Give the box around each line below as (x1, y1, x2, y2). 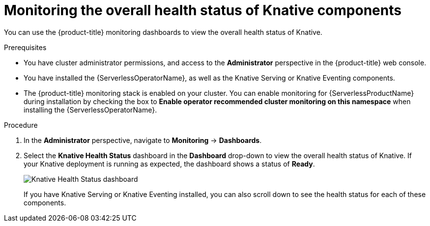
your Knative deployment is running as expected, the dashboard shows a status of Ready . (24, 159, 315, 168)
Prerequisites (4, 43, 47, 52)
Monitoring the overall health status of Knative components (4, 2, 401, 19)
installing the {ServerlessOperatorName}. (24, 105, 157, 114)
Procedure (4, 120, 38, 129)
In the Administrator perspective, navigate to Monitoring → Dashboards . (24, 136, 262, 144)
